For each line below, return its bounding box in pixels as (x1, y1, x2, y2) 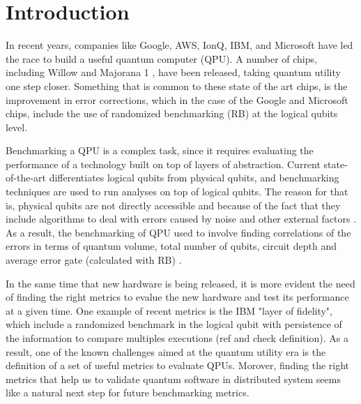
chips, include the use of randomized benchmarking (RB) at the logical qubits (6, 106, 338, 121)
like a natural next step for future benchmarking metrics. (6, 385, 249, 400)
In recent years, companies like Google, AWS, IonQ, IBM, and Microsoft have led (6, 38, 353, 52)
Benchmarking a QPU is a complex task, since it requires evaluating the (6, 143, 314, 158)
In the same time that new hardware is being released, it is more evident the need (6, 276, 355, 290)
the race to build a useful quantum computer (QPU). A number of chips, (6, 51, 317, 66)
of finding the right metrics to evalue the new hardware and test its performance (6, 290, 349, 304)
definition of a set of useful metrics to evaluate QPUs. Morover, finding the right (6, 358, 350, 373)
